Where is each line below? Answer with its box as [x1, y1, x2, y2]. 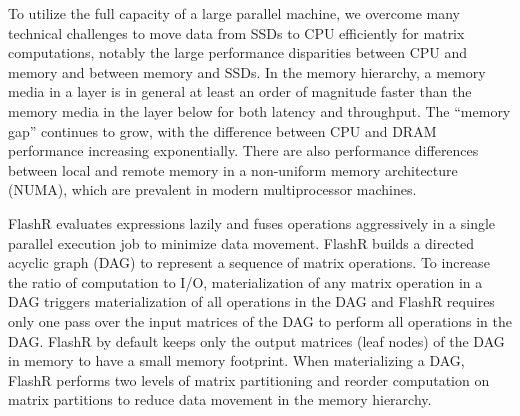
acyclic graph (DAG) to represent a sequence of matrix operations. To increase [8, 252, 490, 273]
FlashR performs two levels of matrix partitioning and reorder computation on [8, 369, 490, 390]
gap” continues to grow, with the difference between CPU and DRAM [8, 120, 437, 141]
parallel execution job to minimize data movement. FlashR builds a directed [8, 232, 475, 253]
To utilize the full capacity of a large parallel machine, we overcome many [8, 3, 460, 23]
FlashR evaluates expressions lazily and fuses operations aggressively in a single [8, 212, 496, 233]
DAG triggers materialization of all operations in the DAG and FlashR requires [8, 291, 495, 312]
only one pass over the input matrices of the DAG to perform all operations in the [8, 310, 513, 331]
